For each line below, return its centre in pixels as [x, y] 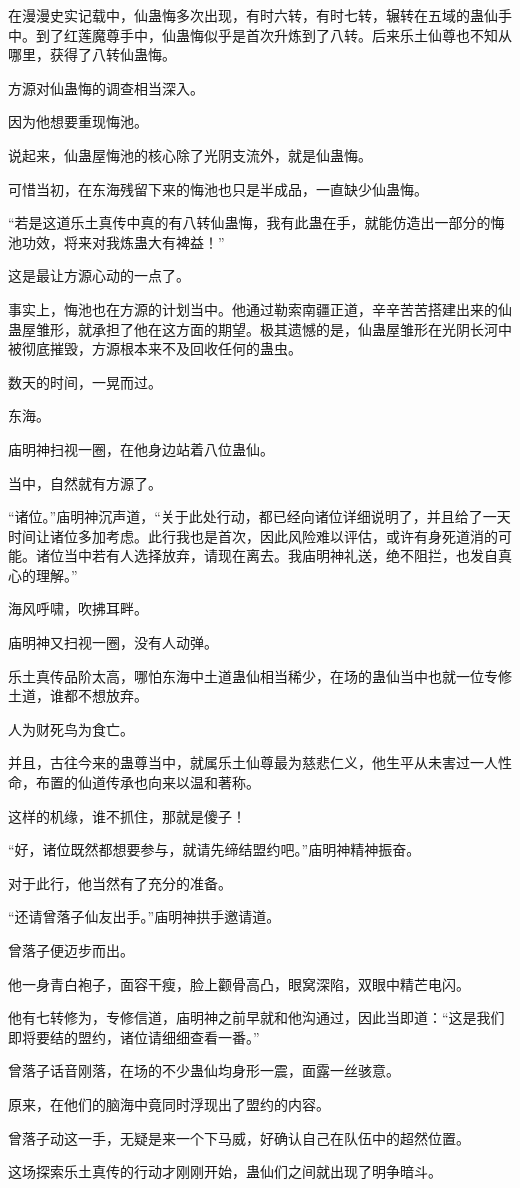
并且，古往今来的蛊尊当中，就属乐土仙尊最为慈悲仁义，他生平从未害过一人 [253, 762]
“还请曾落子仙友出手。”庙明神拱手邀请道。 [144, 916]
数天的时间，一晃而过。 [85, 381]
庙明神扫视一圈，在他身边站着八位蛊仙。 [141, 448]
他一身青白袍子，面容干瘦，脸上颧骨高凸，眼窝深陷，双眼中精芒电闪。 [239, 983]
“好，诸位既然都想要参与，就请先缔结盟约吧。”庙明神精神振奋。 [214, 849]
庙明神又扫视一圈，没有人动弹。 [113, 642]
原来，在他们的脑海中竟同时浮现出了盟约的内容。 [169, 1103]
